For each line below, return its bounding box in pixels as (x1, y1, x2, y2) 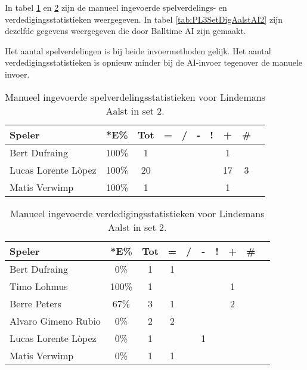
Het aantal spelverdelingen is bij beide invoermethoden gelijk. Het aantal (5, 44, 271, 57)
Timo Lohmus (10, 279, 68, 293)
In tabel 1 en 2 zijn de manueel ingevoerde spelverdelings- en (5, 1, 227, 13)
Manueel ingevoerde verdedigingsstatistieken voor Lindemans (10, 206, 265, 220)
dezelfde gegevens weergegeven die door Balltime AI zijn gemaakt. (5, 24, 246, 37)
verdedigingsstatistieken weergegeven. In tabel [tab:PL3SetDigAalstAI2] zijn (5, 13, 283, 25)
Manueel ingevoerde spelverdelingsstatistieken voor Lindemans (5, 90, 266, 104)
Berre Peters (10, 296, 61, 310)
